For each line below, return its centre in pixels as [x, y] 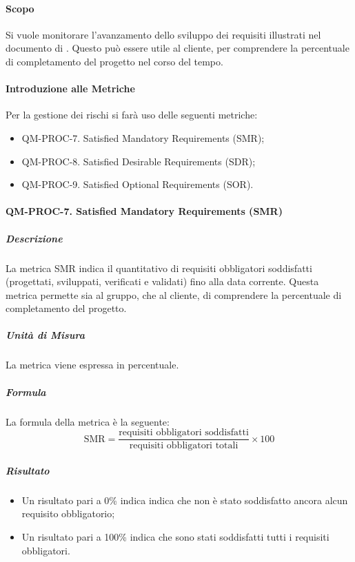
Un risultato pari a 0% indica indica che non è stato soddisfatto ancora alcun [185, 500]
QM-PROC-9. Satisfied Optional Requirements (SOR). [138, 184]
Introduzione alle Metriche [70, 89]
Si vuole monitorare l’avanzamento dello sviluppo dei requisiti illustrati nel [163, 34]
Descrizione [34, 238]
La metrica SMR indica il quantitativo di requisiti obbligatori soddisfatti [159, 268]
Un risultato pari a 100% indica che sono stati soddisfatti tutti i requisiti [175, 537]
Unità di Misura [45, 335]
